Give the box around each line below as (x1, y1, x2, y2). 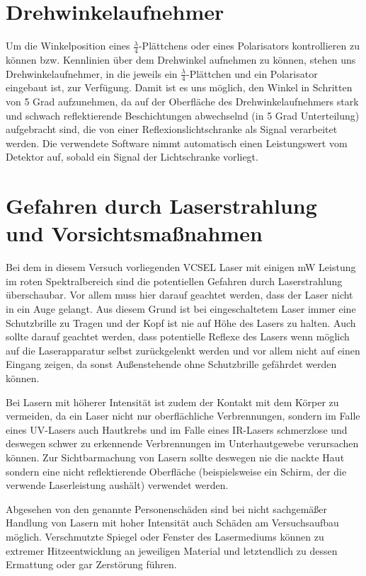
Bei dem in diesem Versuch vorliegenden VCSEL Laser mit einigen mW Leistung (6, 260, 356, 275)
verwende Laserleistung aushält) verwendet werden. (6, 478, 229, 493)
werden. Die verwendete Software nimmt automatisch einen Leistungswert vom (6, 135, 348, 150)
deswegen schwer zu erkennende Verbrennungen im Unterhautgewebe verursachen (6, 436, 359, 451)
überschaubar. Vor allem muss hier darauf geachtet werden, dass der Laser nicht (6, 287, 353, 302)
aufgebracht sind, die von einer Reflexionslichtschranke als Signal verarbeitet (6, 122, 338, 137)
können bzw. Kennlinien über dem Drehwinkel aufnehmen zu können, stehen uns (6, 52, 356, 67)
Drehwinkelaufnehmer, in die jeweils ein (6, 66, 178, 81)
